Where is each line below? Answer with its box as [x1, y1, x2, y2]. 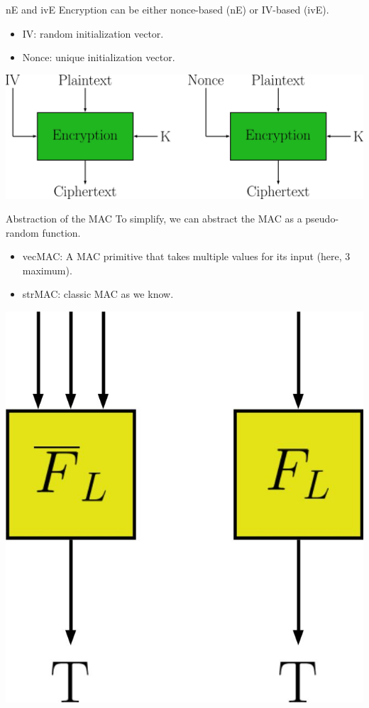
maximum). [22, 262, 72, 277]
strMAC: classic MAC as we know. [22, 286, 174, 301]
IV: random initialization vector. [22, 26, 164, 41]
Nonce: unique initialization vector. [22, 50, 175, 65]
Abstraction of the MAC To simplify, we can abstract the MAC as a [6, 211, 302, 226]
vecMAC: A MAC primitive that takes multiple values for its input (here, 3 [22, 249, 351, 264]
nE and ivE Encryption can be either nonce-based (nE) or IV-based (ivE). [6, 2, 329, 16]
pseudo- [305, 211, 339, 226]
